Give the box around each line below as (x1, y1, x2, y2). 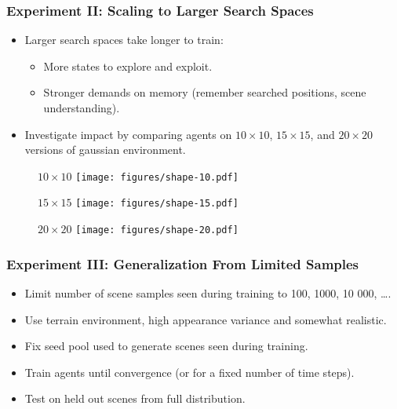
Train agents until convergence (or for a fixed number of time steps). (24, 363, 355, 380)
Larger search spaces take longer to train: (24, 31, 224, 48)
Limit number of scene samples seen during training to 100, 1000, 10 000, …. (24, 284, 392, 301)
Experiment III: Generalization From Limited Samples (6, 254, 359, 273)
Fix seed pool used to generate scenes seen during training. (24, 338, 308, 354)
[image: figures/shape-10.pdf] (75, 171, 239, 183)
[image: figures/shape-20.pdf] (75, 225, 239, 236)
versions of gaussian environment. (24, 141, 186, 158)
